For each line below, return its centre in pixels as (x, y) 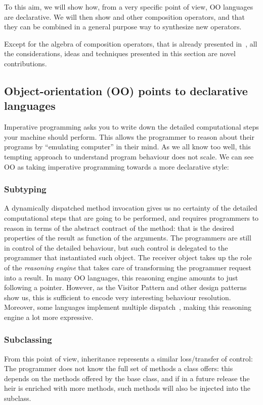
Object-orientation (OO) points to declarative (126, 90)
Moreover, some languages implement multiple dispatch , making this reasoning (128, 307)
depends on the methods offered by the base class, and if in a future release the (127, 378)
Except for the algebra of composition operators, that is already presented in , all (131, 43)
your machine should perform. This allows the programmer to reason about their (129, 136)
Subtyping (25, 189)
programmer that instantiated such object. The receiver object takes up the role (128, 257)
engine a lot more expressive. (49, 317)
